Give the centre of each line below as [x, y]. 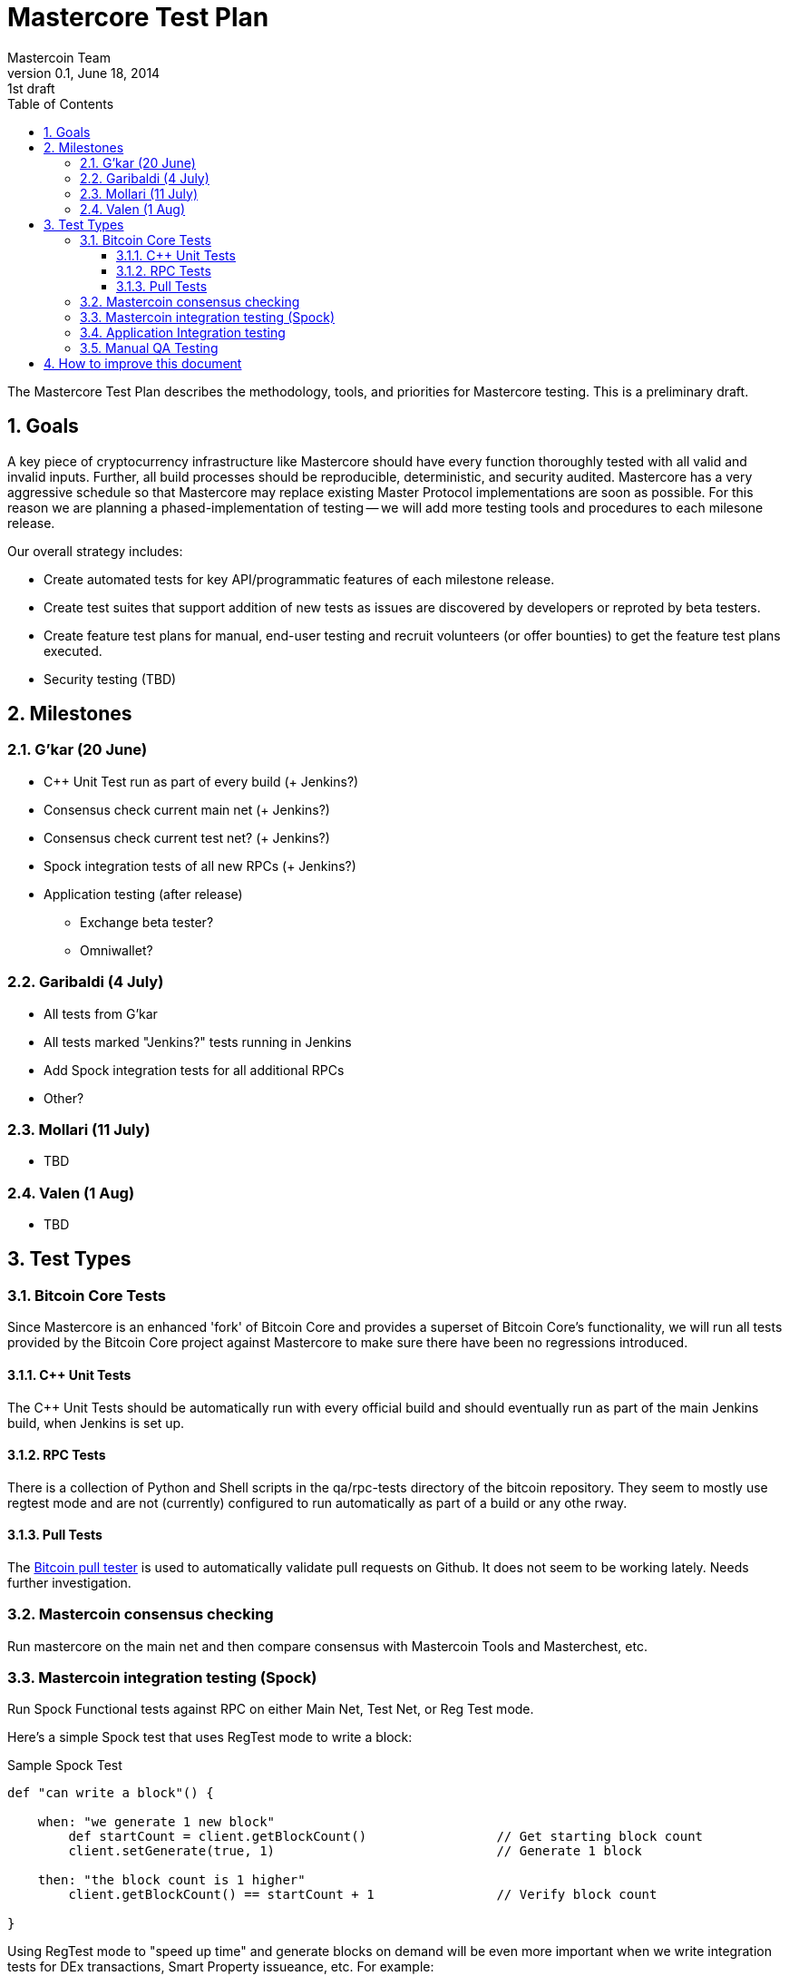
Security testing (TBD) [110, 679]
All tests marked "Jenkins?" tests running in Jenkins [198, 1042]
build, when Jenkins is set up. [96, 1423]
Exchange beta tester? [147, 922]
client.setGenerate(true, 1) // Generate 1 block [355, 1851]
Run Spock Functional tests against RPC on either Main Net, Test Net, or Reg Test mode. [271, 1709]
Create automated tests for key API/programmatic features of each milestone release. [299, 579]
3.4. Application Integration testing [183, 332]
